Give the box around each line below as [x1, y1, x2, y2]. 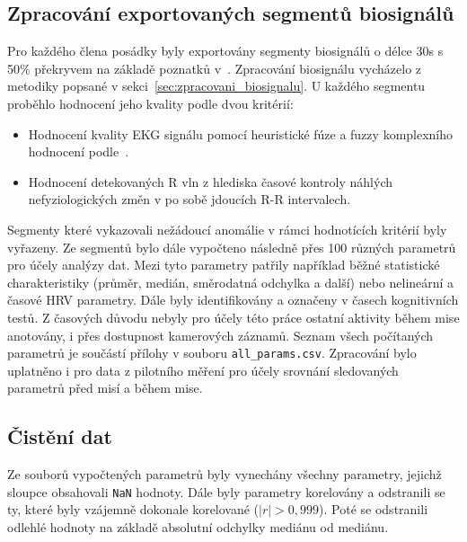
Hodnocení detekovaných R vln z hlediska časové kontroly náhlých [28, 172, 393, 191]
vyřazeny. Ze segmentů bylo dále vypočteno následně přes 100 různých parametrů [7, 237, 456, 256]
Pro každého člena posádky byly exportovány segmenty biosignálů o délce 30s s [7, 41, 444, 60]
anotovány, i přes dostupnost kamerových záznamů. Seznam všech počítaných [7, 325, 434, 344]
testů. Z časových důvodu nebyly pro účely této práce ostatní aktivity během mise [7, 307, 460, 326]
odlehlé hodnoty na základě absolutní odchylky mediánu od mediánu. [7, 518, 389, 536]
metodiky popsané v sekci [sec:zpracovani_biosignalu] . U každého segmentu [7, 76, 426, 95]
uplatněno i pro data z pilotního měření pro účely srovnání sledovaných [7, 360, 399, 379]
